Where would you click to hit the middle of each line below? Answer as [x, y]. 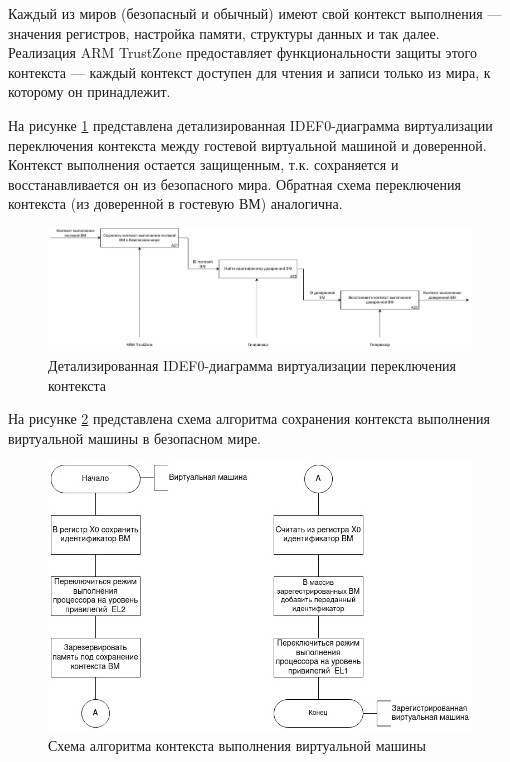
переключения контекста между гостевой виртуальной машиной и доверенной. [247, 144]
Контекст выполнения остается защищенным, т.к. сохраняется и [203, 164]
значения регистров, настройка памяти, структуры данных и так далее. [224, 32]
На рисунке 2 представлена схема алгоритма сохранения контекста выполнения [249, 418]
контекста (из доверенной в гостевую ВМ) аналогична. [175, 203]
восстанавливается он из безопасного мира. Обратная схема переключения [234, 183]
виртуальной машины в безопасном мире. [134, 437]
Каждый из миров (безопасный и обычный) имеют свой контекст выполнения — [255, 13]
